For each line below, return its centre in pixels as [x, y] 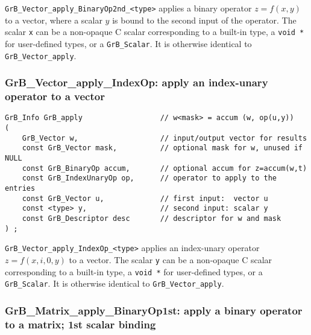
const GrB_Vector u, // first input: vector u [145, 198]
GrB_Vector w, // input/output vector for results [165, 138]
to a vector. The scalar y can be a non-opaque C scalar [171, 259]
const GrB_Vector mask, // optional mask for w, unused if [162, 148]
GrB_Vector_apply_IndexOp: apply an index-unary [137, 82]
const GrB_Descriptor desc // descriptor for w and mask [152, 218]
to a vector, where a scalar [54, 20]
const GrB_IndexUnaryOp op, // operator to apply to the [149, 178]
